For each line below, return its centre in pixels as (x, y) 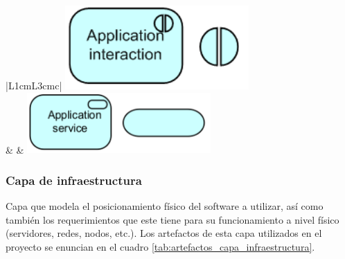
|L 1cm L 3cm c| (34, 86)
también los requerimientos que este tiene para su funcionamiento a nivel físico (172, 219)
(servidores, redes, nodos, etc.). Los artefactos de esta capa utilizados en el (164, 233)
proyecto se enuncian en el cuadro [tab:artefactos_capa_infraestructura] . (160, 246)
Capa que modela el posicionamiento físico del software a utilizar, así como (165, 206)
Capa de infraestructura (74, 180)
